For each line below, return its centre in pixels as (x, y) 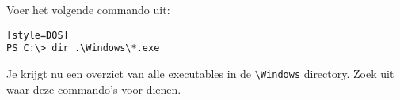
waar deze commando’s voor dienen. (94, 89)
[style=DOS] (38, 35)
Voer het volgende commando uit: (88, 9)
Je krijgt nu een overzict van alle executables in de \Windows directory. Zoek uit (200, 73)
